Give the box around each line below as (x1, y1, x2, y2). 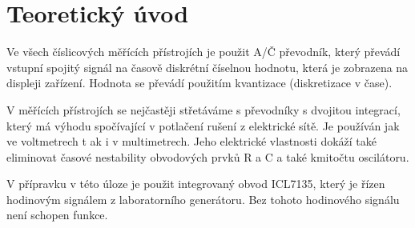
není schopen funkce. (6, 206, 108, 223)
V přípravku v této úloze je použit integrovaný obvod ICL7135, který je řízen (6, 175, 385, 192)
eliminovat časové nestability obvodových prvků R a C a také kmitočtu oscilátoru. (6, 148, 409, 165)
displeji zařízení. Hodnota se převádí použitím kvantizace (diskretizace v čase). (6, 74, 393, 91)
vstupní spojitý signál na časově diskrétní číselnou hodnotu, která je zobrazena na (6, 58, 409, 75)
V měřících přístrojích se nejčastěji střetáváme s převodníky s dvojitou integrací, (6, 101, 401, 118)
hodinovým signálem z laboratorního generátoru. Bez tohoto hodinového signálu (6, 190, 400, 207)
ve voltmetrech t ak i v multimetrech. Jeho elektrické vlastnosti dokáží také (6, 133, 377, 150)
